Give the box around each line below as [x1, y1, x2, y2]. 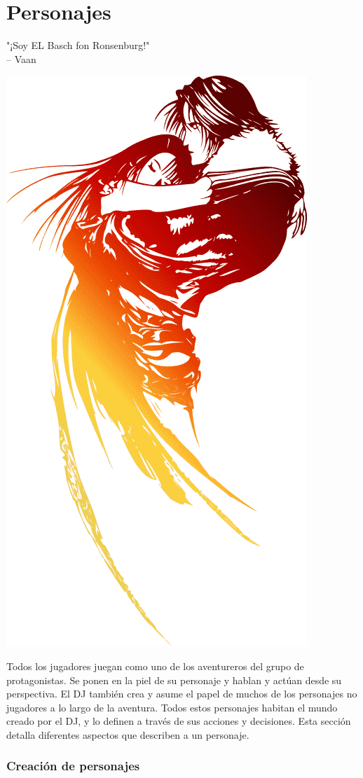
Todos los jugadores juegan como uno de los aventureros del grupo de [6, 658, 304, 673]
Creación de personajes [6, 757, 140, 774]
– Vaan [6, 51, 36, 66]
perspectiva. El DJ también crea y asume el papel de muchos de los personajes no [6, 686, 357, 701]
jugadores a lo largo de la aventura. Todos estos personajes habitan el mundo [6, 700, 338, 714]
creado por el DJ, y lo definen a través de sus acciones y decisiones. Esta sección [6, 714, 351, 728]
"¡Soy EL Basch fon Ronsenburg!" [6, 38, 150, 53]
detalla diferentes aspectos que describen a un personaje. [6, 727, 249, 742]
